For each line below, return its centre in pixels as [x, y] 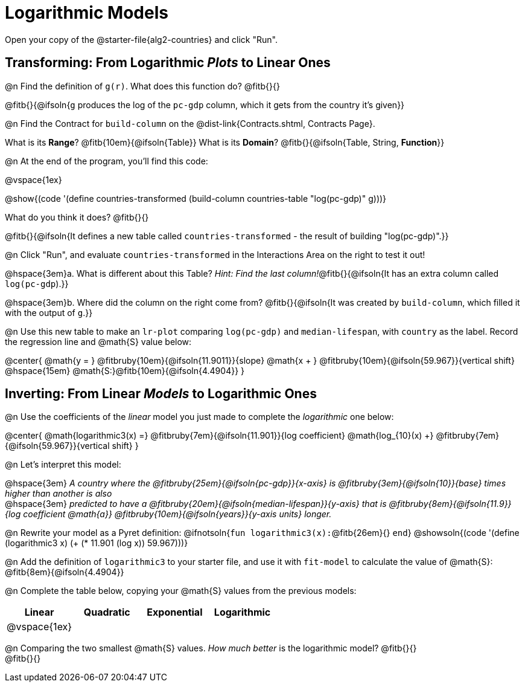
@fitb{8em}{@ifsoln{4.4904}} [65, 572]
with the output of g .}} [49, 312]
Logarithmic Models [87, 13]
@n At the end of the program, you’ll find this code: [107, 161]
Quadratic [107, 612]
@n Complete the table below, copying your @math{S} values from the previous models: [181, 591]
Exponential [175, 612]
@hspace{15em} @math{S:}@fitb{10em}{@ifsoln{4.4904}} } [125, 370]
